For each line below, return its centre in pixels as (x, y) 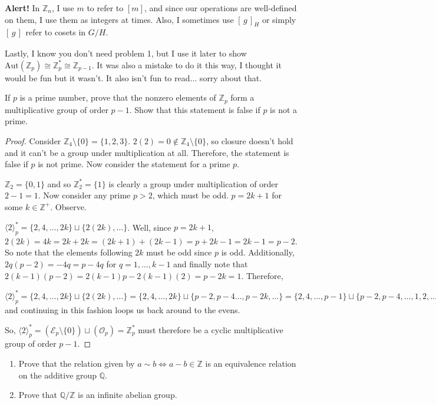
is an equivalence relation (251, 363)
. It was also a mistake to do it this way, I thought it (186, 64)
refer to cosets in (56, 32)
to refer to (105, 8)
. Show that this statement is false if (195, 109)
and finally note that (211, 264)
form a (242, 97)
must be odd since (179, 252)
